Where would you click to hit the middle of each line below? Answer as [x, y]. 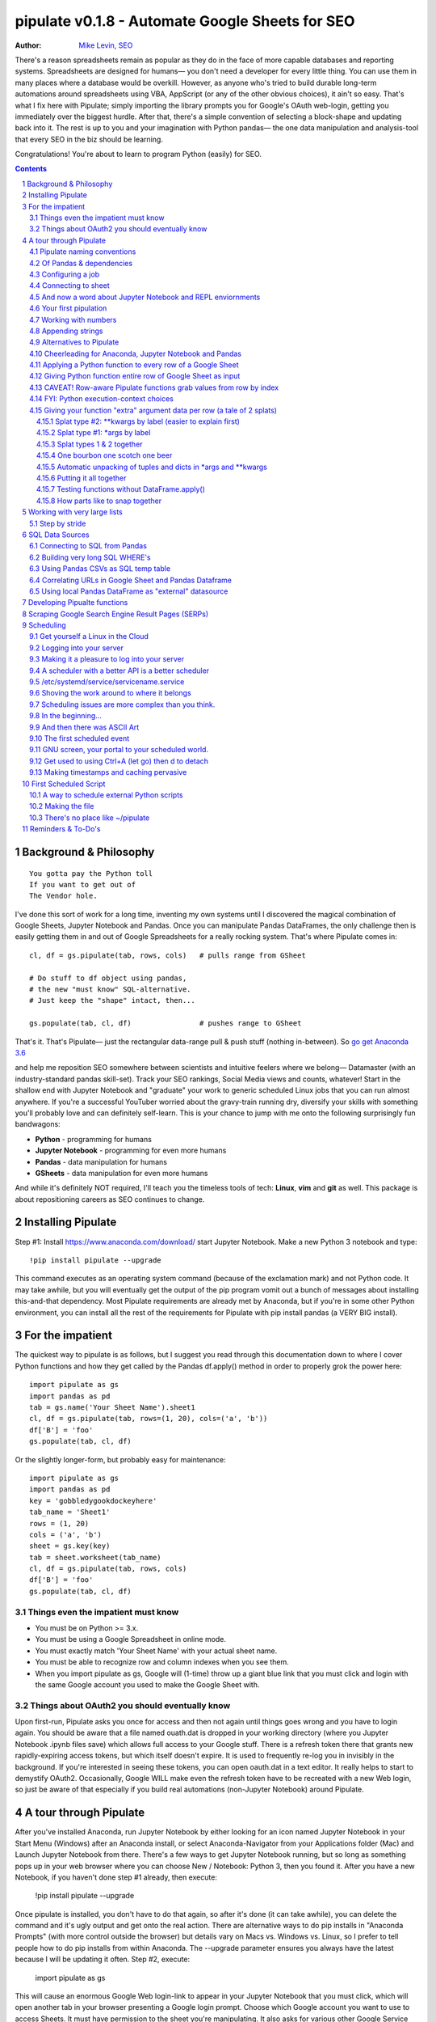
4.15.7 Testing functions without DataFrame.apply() [121, 489]
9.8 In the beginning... [66, 716]
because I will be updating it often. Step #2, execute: [103, 1959]
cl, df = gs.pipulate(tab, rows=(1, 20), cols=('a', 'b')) [149, 1419]
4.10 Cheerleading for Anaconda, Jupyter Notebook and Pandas [136, 353]
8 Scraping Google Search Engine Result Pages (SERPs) [115, 614]
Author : [28, 45]
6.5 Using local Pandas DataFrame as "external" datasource [129, 591]
